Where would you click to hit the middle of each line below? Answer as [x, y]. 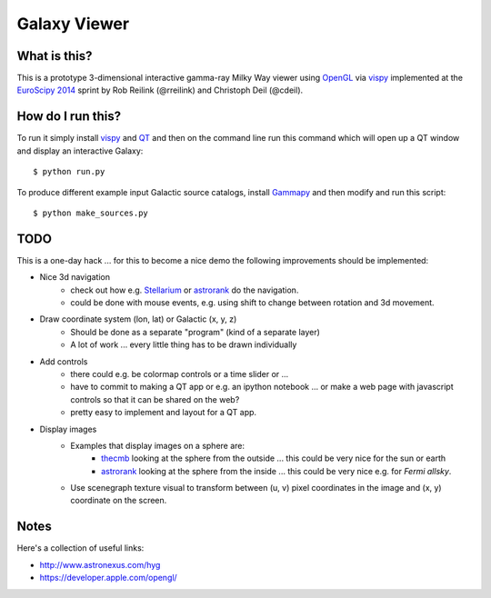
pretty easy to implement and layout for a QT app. [164, 413]
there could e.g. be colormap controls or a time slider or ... [180, 374]
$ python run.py [69, 172]
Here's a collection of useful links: [80, 548]
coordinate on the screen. [119, 501]
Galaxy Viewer [73, 24]
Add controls [64, 361]
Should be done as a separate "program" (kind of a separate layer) [195, 332]
